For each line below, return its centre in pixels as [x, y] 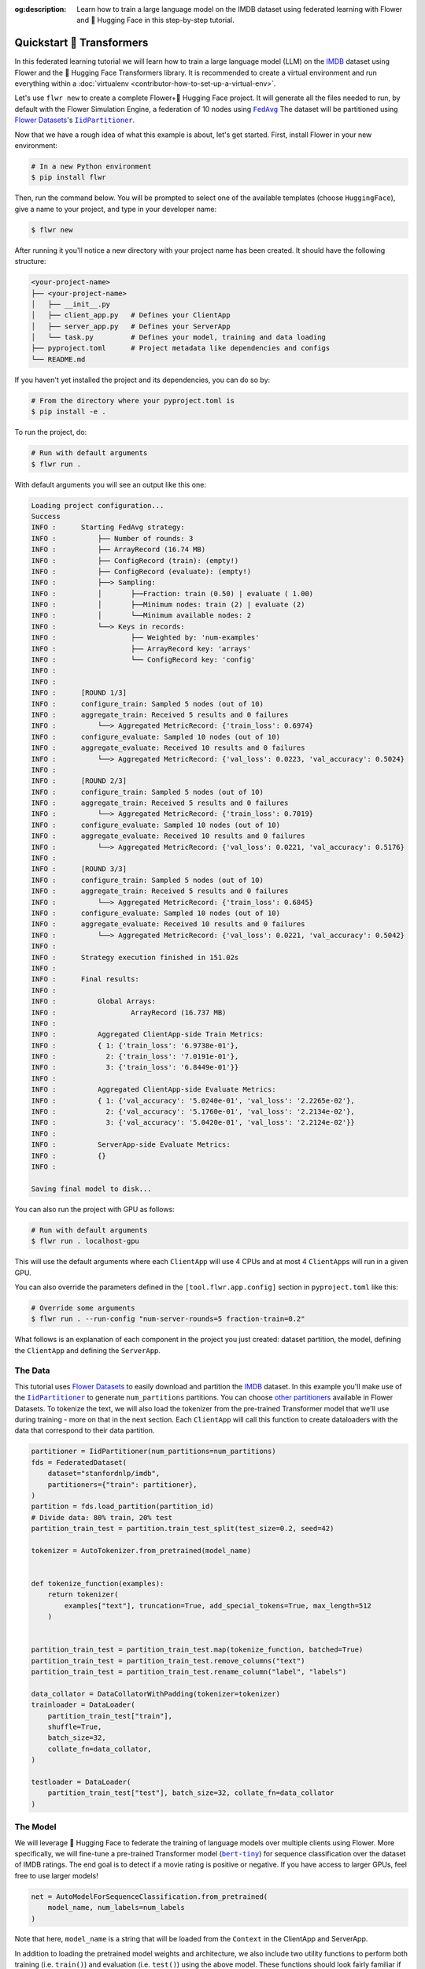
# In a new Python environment [92, 167]
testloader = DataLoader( [81, 1782]
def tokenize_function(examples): [98, 1584]
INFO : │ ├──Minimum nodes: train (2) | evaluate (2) [168, 605]
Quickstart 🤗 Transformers [81, 43]
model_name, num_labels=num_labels [116, 1908]
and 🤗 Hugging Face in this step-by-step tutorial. [156, 20]
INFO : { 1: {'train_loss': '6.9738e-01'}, [135, 1045]
